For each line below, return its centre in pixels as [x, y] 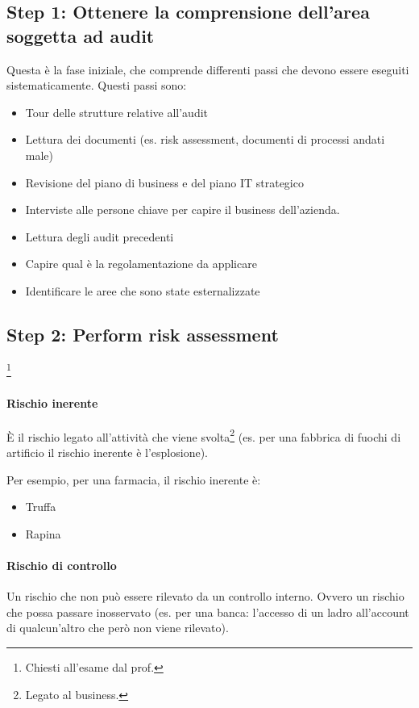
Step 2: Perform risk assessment [143, 334]
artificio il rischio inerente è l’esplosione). [108, 452]
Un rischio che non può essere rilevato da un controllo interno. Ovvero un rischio [205, 596]
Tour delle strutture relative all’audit [117, 112]
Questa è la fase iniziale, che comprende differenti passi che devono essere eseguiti [208, 69]
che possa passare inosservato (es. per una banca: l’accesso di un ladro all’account [208, 612]
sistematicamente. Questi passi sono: [97, 85]
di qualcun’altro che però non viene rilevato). [118, 628]
